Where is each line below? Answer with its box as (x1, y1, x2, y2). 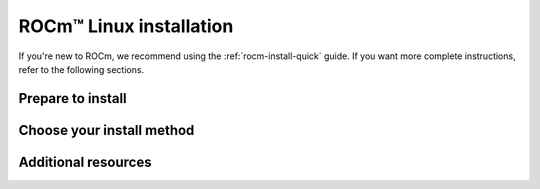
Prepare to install (18, 90, 127, 107)
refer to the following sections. (18, 63, 145, 75)
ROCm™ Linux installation (18, 15, 234, 37)
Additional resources (18, 153, 152, 170)
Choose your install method (18, 121, 195, 139)
